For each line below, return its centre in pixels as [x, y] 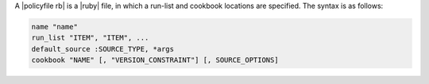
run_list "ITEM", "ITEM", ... [90, 38]
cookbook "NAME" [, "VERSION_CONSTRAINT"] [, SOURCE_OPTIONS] [155, 60]
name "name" [55, 27]
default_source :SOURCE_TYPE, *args [103, 49]
